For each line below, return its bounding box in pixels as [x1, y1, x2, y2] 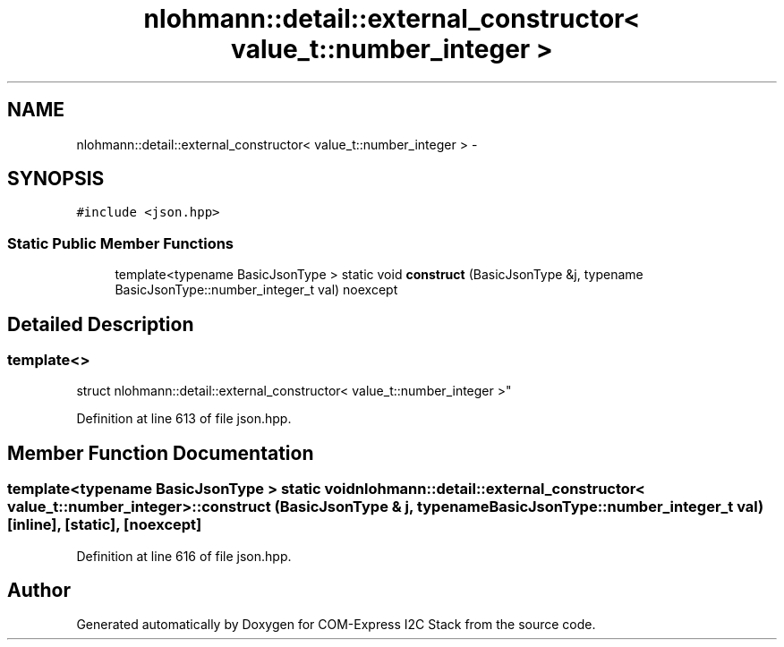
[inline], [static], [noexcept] [7, 515, 202, 534]
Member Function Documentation [7, 441, 314, 464]
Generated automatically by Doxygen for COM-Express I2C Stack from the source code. [76, 617, 596, 633]
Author [7, 579, 71, 602]
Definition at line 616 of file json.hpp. [76, 548, 292, 564]
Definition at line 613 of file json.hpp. [76, 411, 292, 427]
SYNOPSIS [7, 167, 105, 191]
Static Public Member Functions [7, 234, 234, 252]
